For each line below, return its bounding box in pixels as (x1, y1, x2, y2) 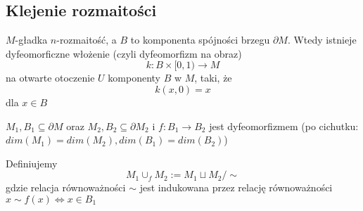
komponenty (108, 70, 160, 85)
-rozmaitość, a (56, 32, 117, 47)
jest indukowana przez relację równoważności (139, 180, 333, 195)
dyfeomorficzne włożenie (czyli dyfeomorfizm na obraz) (6, 46, 242, 60)
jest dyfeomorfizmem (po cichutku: (209, 118, 359, 133)
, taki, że (194, 70, 232, 85)
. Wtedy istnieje (287, 32, 357, 47)
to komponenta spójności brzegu (130, 32, 270, 47)
